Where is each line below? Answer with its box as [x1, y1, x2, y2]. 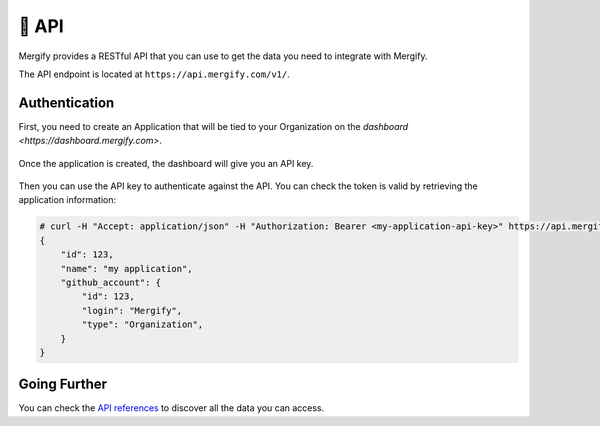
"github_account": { [60, 276, 162, 288]
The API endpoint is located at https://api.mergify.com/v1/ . [18, 68, 290, 80]
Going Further [18, 376, 108, 393]
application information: [18, 194, 117, 206]
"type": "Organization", [81, 319, 204, 330]
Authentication [18, 94, 115, 111]
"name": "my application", [60, 263, 194, 274]
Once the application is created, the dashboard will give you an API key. [18, 157, 314, 169]
